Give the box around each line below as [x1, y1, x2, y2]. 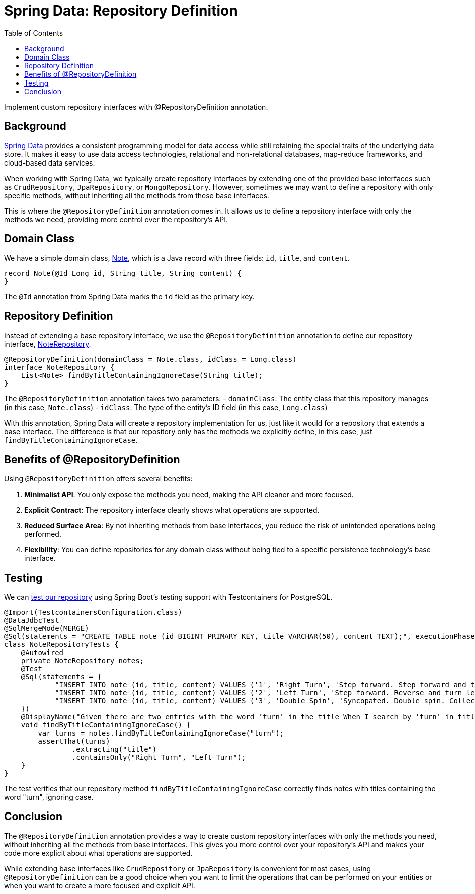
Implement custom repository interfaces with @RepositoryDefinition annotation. [4, 102, 268, 111]
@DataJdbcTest [4, 616, 59, 624]
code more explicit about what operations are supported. [4, 848, 193, 857]
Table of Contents [4, 28, 63, 37]
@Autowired [21, 648, 64, 657]
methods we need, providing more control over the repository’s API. [4, 215, 228, 224]
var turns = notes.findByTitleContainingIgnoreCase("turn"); [38, 728, 284, 737]
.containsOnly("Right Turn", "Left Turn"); [71, 753, 246, 761]
